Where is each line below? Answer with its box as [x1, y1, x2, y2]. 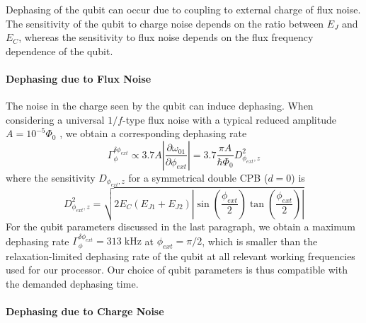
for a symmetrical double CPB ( [128, 170, 268, 184]
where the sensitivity [6, 170, 96, 184]
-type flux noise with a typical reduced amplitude [122, 112, 336, 127]
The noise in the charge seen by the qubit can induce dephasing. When [6, 98, 314, 113]
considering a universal [6, 112, 105, 127]
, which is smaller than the [202, 233, 318, 248]
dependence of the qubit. [6, 43, 113, 58]
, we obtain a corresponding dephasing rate [59, 126, 247, 141]
